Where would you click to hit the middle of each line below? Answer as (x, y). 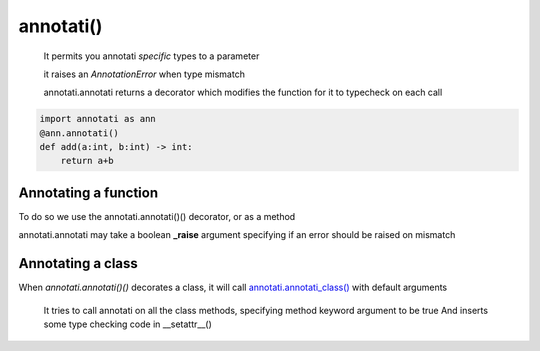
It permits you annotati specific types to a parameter (151, 56)
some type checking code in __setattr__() (127, 324)
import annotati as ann (98, 119)
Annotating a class (78, 263)
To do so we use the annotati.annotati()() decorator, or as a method (157, 216)
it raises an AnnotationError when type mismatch (144, 74)
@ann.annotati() (79, 133)
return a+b (87, 161)
